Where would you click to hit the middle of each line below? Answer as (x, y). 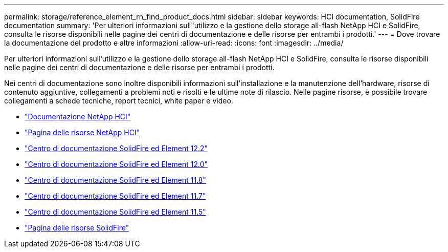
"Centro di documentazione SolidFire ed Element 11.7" (115, 196)
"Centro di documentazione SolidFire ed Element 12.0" (116, 164)
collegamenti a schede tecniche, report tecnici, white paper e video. (119, 101)
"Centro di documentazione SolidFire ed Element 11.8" (116, 180)
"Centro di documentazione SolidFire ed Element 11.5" (115, 212)
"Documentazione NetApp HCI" (78, 117)
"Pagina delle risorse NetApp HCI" (82, 132)
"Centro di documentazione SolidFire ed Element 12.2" (116, 148)
